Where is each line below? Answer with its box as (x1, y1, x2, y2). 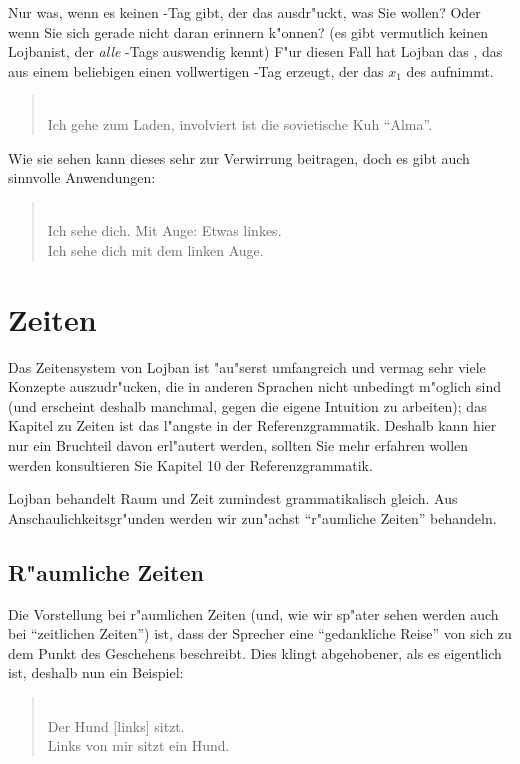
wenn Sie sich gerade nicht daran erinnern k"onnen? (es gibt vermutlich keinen (8, 21, 489, 42)
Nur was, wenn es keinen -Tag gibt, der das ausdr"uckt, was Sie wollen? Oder (8, 2, 481, 22)
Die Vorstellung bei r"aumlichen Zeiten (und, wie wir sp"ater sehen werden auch (8, 603, 499, 624)
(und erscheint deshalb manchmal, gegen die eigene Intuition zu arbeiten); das (8, 395, 487, 416)
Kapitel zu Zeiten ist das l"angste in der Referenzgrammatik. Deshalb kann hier (8, 415, 497, 436)
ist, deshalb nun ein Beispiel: (8, 662, 184, 683)
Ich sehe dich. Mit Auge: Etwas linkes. (47, 220, 282, 241)
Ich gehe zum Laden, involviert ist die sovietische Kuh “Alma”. (47, 113, 433, 134)
